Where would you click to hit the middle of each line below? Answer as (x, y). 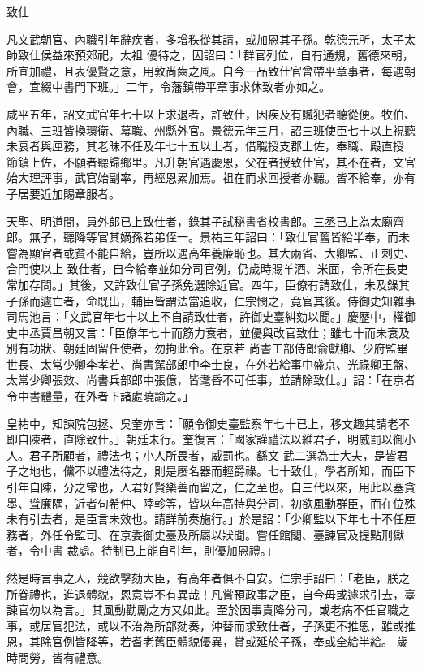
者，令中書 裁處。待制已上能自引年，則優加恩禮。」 (142, 550)
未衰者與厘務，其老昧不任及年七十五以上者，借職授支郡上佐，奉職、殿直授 (205, 146)
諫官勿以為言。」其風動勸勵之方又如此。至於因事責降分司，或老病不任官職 (202, 610)
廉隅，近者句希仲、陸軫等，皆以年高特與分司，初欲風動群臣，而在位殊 (228, 502)
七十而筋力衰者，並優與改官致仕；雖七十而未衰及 (279, 332)
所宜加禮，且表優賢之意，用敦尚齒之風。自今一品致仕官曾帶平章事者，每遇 (205, 70)
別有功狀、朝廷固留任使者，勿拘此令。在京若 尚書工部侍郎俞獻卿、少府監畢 (207, 348)
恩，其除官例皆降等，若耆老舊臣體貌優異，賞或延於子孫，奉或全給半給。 (200, 641)
